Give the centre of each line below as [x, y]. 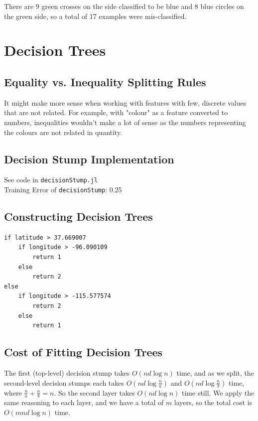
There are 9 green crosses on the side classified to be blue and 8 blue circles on [124, 6]
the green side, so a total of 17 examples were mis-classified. [95, 16]
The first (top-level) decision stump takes [67, 373]
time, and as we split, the [215, 373]
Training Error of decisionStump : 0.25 [63, 189]
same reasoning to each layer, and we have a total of [84, 402]
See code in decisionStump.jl [51, 180]
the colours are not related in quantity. [63, 132]
